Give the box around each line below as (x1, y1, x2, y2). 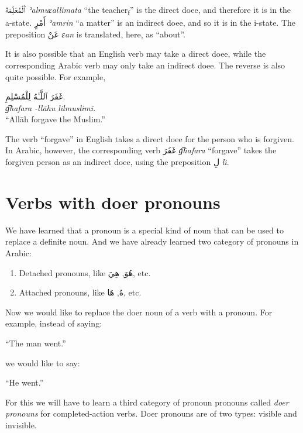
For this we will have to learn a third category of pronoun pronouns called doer (5, 396, 289, 408)
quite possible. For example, (5, 70, 106, 83)
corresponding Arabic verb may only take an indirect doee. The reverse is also (5, 59, 285, 71)
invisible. (5, 418, 37, 431)
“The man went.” (5, 336, 66, 349)
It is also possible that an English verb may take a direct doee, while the (5, 47, 266, 60)
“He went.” (5, 376, 44, 389)
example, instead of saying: (5, 317, 102, 329)
